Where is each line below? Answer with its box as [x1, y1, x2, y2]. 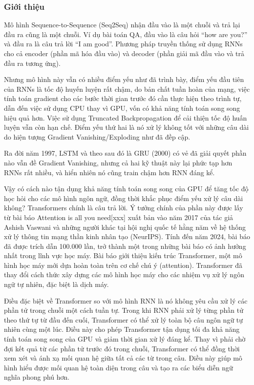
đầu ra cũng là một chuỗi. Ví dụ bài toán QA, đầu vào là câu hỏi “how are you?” [4, 29, 248, 39]
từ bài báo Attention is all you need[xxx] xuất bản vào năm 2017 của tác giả [4, 212, 233, 222]
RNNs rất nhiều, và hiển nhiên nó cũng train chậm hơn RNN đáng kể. [4, 167, 215, 177]
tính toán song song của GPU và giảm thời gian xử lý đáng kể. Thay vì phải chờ [4, 334, 246, 344]
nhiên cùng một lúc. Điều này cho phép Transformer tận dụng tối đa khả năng [4, 324, 240, 334]
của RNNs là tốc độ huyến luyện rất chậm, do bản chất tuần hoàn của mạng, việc [4, 83, 250, 94]
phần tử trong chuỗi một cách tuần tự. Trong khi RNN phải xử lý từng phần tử [4, 305, 243, 315]
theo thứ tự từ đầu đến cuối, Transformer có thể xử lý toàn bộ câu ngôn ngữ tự [4, 314, 243, 324]
